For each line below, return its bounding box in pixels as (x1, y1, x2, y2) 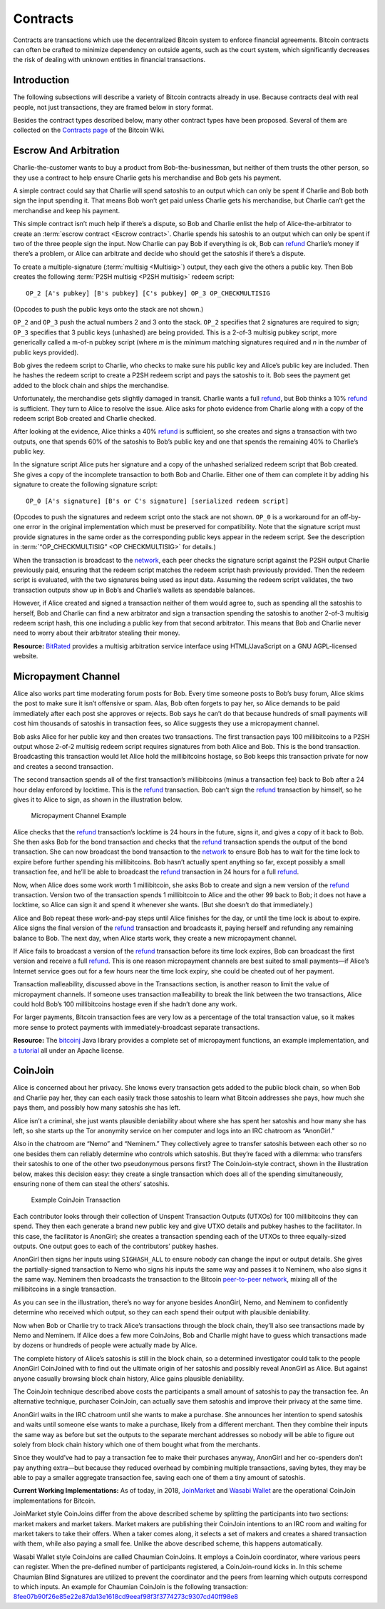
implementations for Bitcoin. (13, 1496, 96, 1505)
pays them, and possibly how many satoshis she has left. (13, 1103, 181, 1112)
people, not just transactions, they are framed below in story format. (13, 103, 214, 111)
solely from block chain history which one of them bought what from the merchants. (13, 1440, 260, 1449)
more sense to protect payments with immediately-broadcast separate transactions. (13, 1023, 260, 1031)
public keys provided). (13, 348, 79, 357)
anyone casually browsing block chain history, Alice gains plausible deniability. (13, 1374, 245, 1383)
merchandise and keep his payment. (13, 206, 120, 215)
